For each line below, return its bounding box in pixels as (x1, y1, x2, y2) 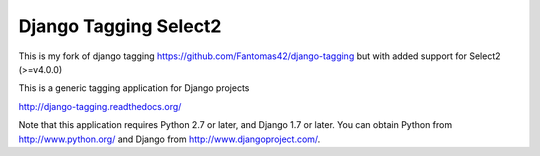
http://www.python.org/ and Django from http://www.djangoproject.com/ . (18, 133, 321, 145)
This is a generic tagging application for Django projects (18, 82, 250, 94)
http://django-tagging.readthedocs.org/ (18, 100, 182, 112)
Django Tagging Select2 (18, 15, 222, 37)
